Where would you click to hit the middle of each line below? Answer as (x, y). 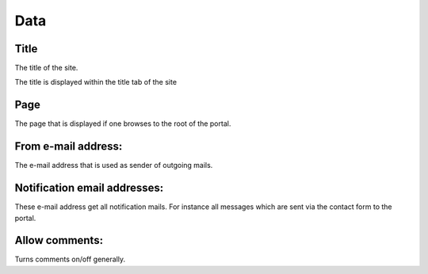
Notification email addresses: (89, 188)
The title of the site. (46, 68)
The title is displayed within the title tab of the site (96, 82)
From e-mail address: (69, 147)
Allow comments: (59, 240)
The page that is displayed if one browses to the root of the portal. (123, 124)
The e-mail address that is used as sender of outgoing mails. (114, 166)
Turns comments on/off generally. (70, 259)
